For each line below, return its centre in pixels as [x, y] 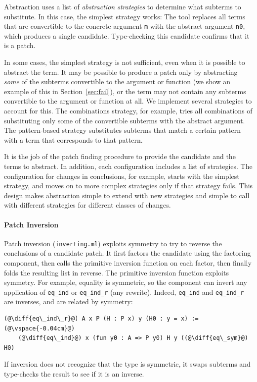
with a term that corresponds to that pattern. [73, 139]
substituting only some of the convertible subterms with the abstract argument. [125, 120]
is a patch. [20, 45]
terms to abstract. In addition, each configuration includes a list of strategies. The [128, 166]
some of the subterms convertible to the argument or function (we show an [117, 82]
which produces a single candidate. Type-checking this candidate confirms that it [127, 35]
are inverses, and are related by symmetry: [68, 301]
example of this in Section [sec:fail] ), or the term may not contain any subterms [125, 91]
